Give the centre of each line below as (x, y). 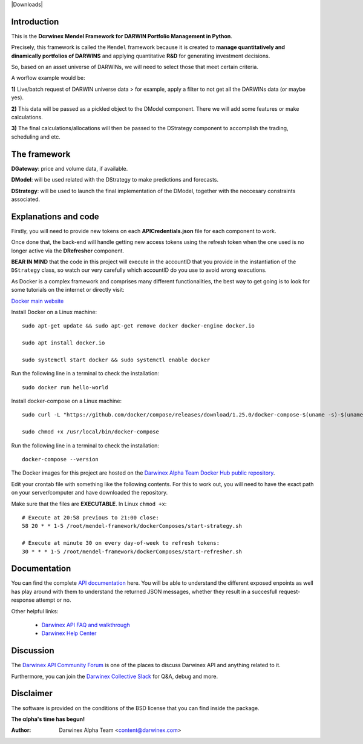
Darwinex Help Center (69, 633)
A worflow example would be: (48, 78)
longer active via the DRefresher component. (67, 251)
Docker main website (38, 301)
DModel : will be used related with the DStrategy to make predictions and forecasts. (115, 180)
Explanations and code (55, 216)
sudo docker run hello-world (65, 387)
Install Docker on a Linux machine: (54, 312)
